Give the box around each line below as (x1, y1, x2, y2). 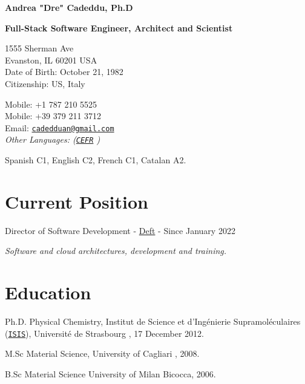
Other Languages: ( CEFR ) (5, 133, 100, 146)
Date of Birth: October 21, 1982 (5, 65, 123, 78)
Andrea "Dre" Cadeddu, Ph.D (5, 1, 133, 13)
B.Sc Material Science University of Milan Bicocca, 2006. (5, 367, 216, 380)
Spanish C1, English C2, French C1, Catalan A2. (5, 154, 186, 166)
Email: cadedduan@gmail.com (5, 121, 114, 134)
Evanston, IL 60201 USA (5, 53, 97, 66)
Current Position (5, 189, 148, 213)
